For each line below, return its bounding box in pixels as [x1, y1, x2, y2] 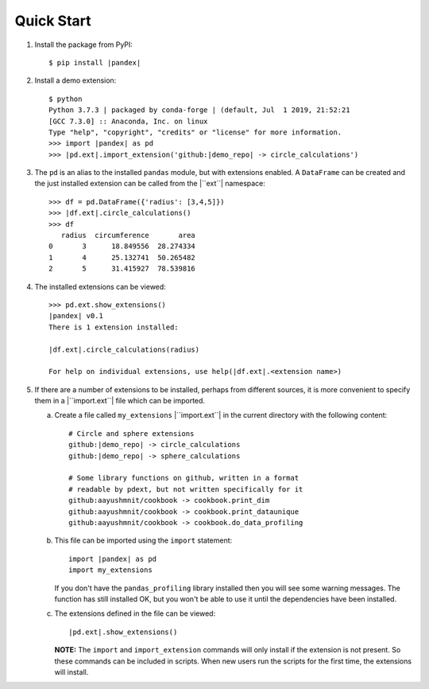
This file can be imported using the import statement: [54, 535, 233, 545]
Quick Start [14, 12, 91, 29]
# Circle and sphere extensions [68, 429, 195, 438]
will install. [54, 667, 89, 676]
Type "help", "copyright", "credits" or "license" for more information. [48, 127, 342, 137]
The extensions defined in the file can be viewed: [54, 609, 216, 618]
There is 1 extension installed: [48, 322, 179, 332]
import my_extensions [68, 566, 153, 574]
